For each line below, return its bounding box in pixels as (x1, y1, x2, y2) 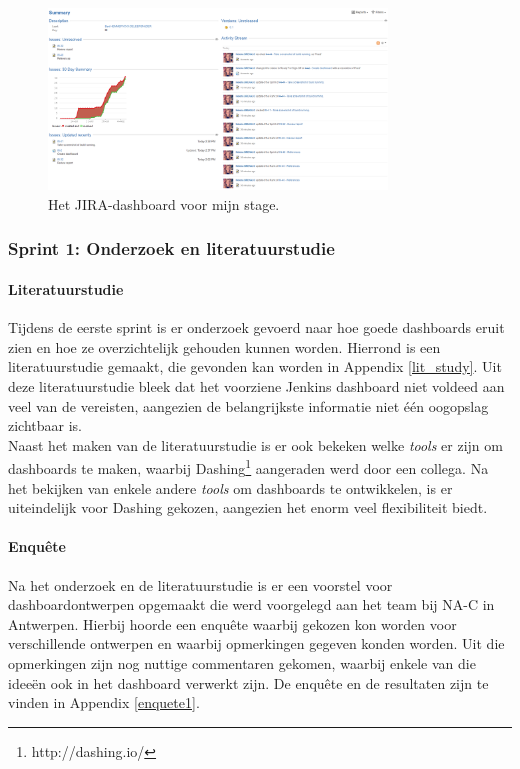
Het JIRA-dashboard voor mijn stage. (48, 193, 280, 214)
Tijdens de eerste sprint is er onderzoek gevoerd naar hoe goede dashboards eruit (8, 317, 505, 338)
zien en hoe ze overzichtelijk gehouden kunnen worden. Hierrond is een (8, 336, 441, 357)
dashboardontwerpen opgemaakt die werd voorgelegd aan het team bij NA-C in (8, 594, 495, 615)
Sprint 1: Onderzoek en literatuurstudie (8, 236, 335, 261)
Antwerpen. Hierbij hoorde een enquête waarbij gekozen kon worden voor (8, 613, 457, 634)
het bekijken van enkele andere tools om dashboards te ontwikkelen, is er (8, 477, 453, 498)
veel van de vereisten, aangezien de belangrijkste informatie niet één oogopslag (8, 395, 489, 416)
